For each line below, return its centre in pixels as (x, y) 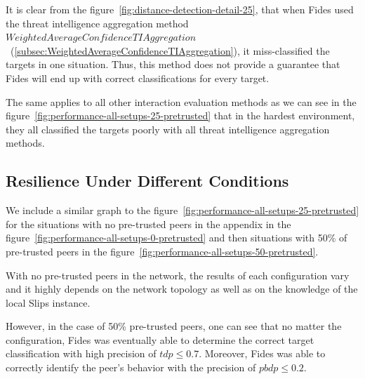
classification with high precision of (81, 353)
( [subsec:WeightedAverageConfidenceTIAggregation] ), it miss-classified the (170, 50)
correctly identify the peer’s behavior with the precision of (131, 367)
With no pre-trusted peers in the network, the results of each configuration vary (178, 275)
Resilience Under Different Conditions (147, 181)
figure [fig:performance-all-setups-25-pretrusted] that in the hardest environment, (180, 115)
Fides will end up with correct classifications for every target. (138, 78)
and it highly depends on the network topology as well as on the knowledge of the (182, 289)
